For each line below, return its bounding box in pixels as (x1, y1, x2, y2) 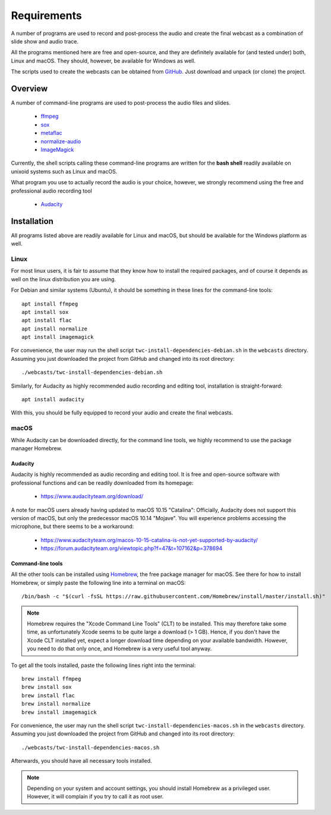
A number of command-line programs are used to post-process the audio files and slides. (11, 99, 231, 106)
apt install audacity (21, 396, 84, 403)
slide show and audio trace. (11, 37, 79, 45)
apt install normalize (21, 325, 88, 332)
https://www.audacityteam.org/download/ (40, 493, 144, 500)
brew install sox (21, 684, 72, 691)
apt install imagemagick (21, 333, 94, 341)
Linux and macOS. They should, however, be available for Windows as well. (11, 57, 196, 64)
